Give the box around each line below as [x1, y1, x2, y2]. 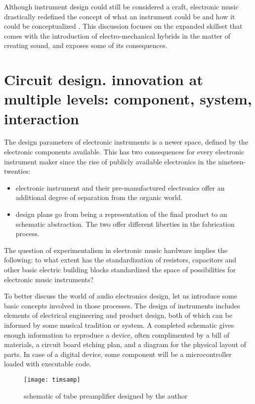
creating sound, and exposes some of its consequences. [4, 40, 168, 50]
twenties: [4, 166, 31, 176]
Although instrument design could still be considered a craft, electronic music [4, 1, 239, 11]
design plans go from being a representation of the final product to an [15, 209, 227, 219]
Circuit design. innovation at [4, 69, 203, 90]
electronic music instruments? [4, 274, 94, 284]
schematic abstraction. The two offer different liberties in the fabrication [15, 218, 235, 229]
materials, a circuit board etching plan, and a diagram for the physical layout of [4, 339, 246, 350]
